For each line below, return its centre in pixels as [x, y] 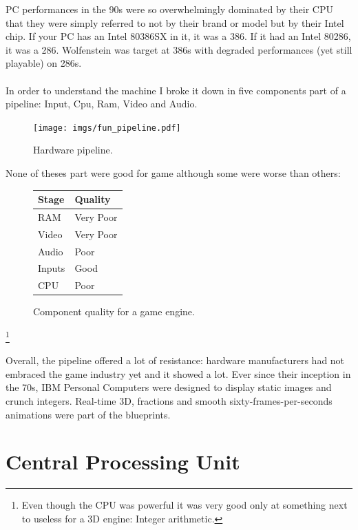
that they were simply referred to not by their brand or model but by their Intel [175, 22]
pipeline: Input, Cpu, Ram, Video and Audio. [102, 104]
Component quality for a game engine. [114, 311]
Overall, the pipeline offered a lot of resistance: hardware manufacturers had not [175, 360]
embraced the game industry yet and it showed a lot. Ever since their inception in [178, 373]
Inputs [52, 268]
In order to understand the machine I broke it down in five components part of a [176, 90]
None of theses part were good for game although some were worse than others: [173, 173]
